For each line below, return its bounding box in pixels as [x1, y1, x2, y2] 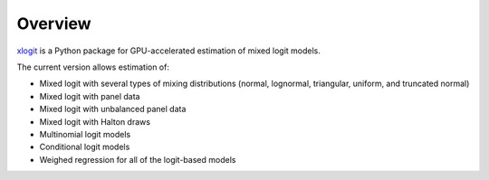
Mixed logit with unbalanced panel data [39, 104, 187, 115]
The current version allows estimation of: [16, 62, 169, 72]
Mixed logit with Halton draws [39, 116, 151, 127]
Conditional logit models [39, 141, 130, 153]
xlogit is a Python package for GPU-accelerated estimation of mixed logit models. [16, 45, 321, 56]
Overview [16, 14, 91, 33]
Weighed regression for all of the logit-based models [39, 154, 236, 165]
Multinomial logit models [39, 128, 131, 139]
